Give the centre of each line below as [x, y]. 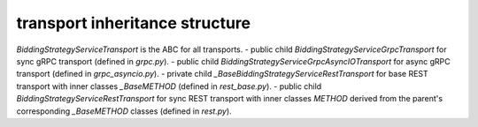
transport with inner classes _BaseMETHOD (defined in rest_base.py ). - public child [169, 86]
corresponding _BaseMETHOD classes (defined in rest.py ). [124, 111]
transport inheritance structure [134, 23]
